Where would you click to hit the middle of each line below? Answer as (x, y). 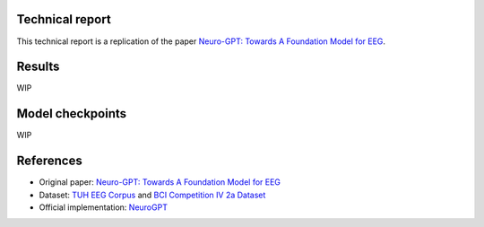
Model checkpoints (72, 113)
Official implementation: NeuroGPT (103, 207)
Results (38, 67)
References (49, 161)
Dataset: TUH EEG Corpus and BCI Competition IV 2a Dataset (152, 195)
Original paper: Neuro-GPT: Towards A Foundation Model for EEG (160, 182)
